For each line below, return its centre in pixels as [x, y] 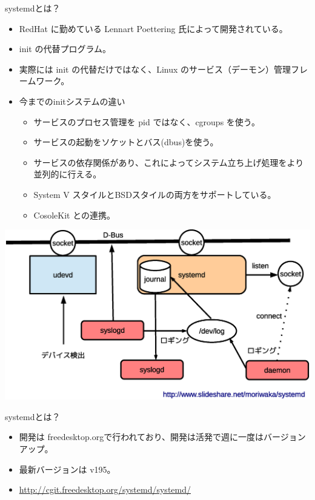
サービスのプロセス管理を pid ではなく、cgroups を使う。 [147, 121]
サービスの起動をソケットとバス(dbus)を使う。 [126, 142]
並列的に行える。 [68, 174]
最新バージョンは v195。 [67, 469]
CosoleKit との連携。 [75, 215]
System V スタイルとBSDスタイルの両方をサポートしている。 [155, 194]
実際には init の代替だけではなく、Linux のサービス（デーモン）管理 [155, 69]
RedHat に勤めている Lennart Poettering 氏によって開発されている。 [153, 28]
